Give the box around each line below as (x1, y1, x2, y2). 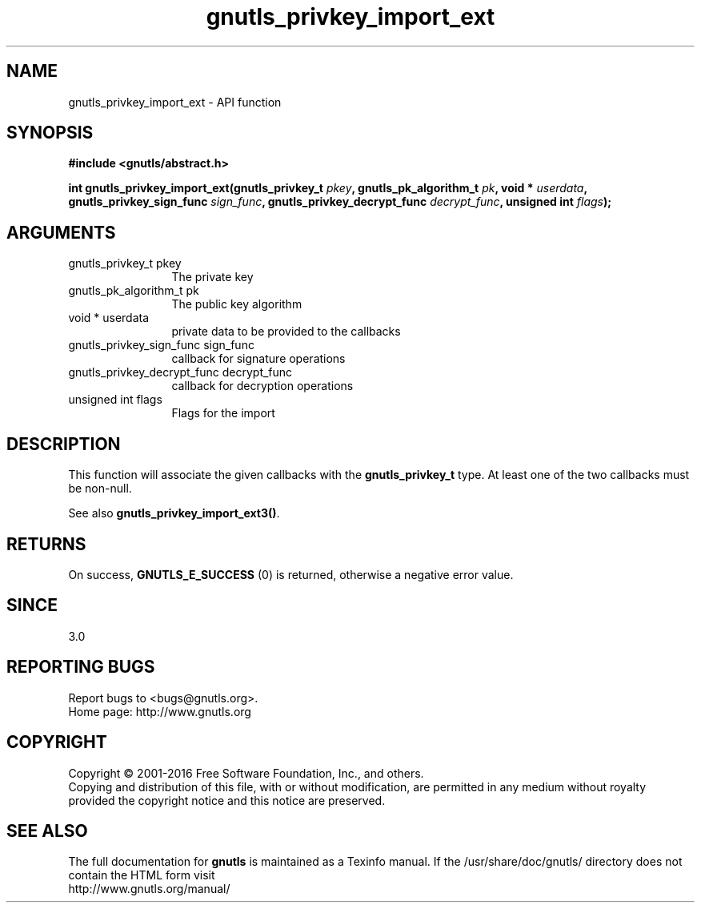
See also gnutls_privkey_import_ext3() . (68, 506, 280, 521)
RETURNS (6, 533, 86, 554)
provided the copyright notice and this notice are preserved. (68, 793, 386, 807)
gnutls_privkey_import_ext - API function (68, 95, 282, 109)
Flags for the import (171, 406, 275, 420)
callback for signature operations (171, 352, 346, 366)
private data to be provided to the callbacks (171, 324, 401, 339)
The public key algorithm (171, 297, 302, 312)
